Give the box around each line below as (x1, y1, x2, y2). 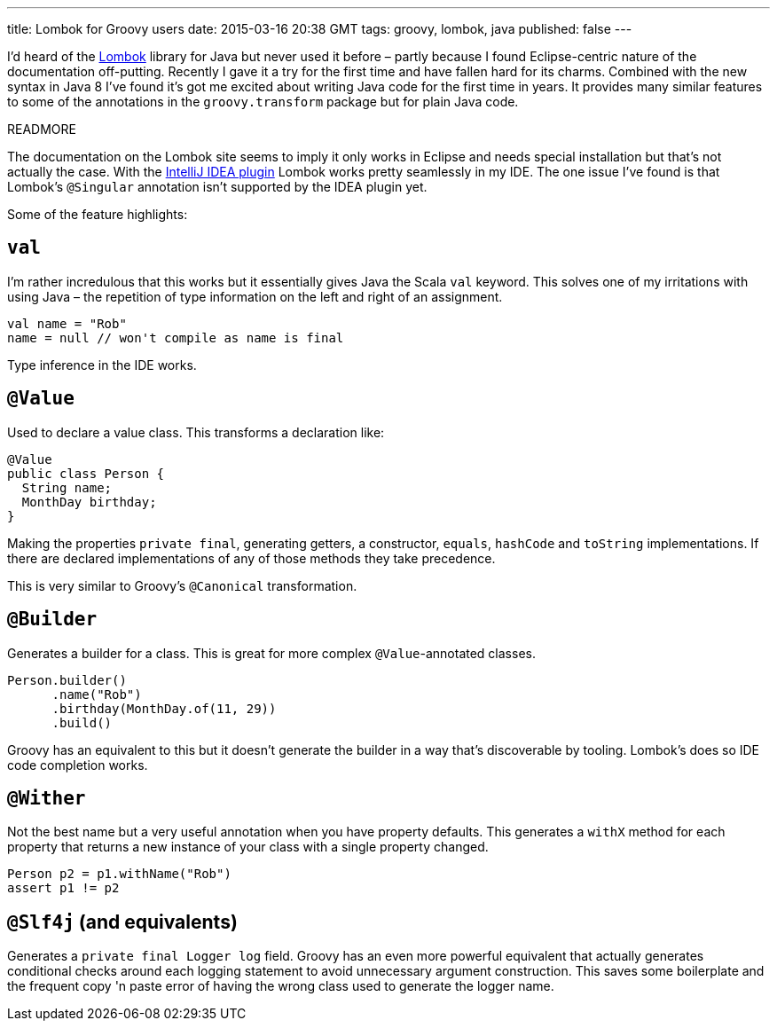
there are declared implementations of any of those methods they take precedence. (7, 550, 496, 566)
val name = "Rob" (7, 316, 127, 331)
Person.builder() (7, 672, 127, 687)
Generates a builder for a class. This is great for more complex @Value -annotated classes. (7, 645, 536, 661)
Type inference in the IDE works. (7, 357, 197, 373)
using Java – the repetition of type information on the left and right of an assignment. (7, 288, 503, 304)
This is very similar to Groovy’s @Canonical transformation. (7, 577, 357, 593)
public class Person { (7, 466, 165, 481)
